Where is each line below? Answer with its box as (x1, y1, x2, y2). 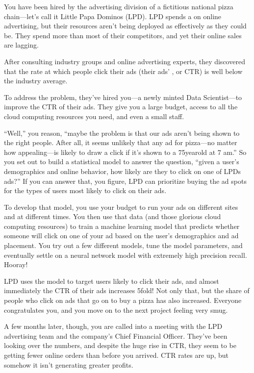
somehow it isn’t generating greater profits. (4, 359, 133, 370)
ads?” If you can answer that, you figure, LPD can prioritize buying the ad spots (4, 175, 247, 186)
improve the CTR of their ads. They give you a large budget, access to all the (4, 101, 238, 112)
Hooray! (4, 259, 28, 270)
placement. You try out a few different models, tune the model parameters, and (4, 240, 243, 250)
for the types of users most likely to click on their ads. (4, 185, 167, 196)
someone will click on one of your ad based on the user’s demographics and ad (4, 230, 239, 241)
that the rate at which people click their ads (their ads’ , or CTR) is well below (4, 66, 243, 76)
